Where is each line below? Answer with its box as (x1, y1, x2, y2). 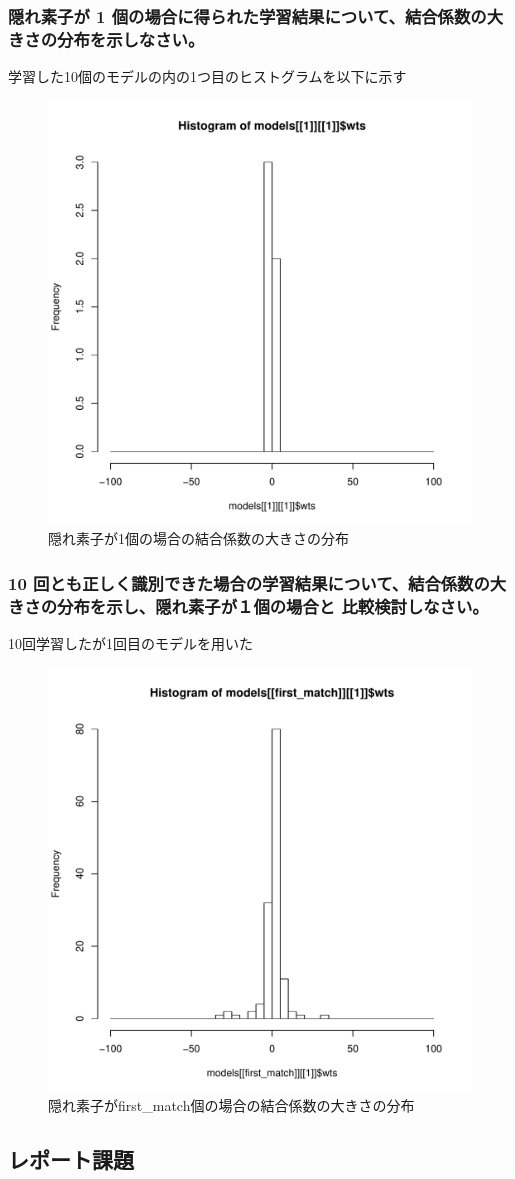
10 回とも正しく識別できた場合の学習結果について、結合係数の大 (8, 570, 507, 595)
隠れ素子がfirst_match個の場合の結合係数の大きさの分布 (48, 1095, 415, 1116)
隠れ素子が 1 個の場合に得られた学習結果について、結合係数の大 (8, 3, 504, 28)
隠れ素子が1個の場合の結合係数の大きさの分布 (48, 528, 349, 549)
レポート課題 (8, 1144, 134, 1175)
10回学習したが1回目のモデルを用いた (8, 633, 253, 654)
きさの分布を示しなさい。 (8, 26, 205, 51)
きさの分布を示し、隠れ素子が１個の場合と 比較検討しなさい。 (8, 593, 489, 618)
